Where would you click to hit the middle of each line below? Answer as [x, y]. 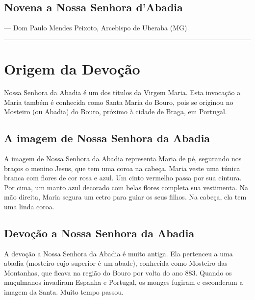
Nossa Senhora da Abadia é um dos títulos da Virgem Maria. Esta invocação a [122, 92]
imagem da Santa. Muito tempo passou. [64, 292]
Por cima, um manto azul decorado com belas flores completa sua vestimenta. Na [126, 187]
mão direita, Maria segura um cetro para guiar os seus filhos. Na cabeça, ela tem [125, 197]
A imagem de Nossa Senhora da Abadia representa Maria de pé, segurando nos [123, 158]
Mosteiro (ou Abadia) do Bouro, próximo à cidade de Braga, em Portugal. [115, 112]
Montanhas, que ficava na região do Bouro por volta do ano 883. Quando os [118, 272]
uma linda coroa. [29, 206]
